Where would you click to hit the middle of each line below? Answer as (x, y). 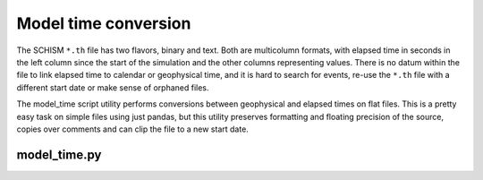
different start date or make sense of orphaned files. (113, 87)
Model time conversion (104, 23)
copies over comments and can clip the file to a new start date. (133, 129)
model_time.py (59, 154)
